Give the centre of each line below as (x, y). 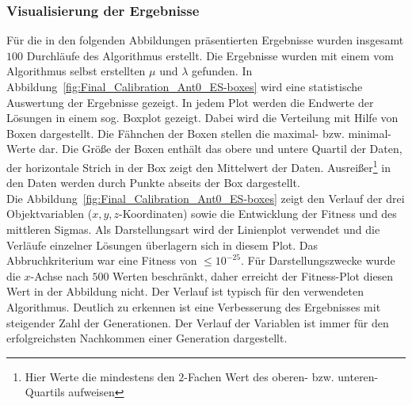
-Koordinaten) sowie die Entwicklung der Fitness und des (258, 214)
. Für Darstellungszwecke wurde (318, 260)
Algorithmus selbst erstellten (76, 71)
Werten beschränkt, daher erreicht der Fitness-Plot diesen (253, 275)
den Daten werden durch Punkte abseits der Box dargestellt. (153, 183)
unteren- (358, 376)
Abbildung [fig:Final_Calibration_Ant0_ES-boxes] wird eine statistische (185, 86)
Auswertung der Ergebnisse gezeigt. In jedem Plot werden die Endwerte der (190, 102)
